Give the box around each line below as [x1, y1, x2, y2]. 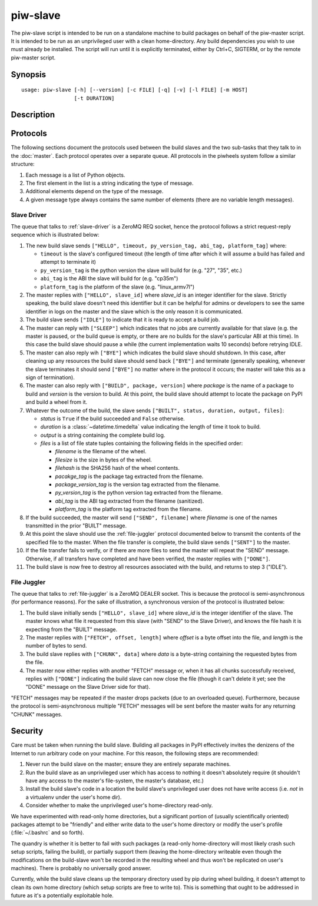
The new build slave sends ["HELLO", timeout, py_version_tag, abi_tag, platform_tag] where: [25, 242, 287, 249]
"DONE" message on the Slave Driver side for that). [25, 683, 150, 691]
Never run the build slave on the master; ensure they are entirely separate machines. [25, 761, 231, 768]
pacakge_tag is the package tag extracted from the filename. [55, 473, 204, 480]
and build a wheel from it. [25, 399, 88, 406]
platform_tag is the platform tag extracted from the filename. [55, 506, 203, 513]
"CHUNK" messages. [11, 711, 63, 718]
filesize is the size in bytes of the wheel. [55, 456, 153, 463]
